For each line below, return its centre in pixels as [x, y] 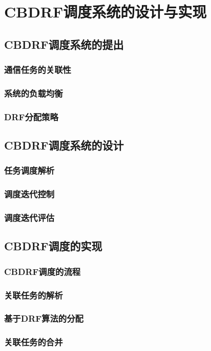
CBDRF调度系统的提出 [64, 44]
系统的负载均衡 [34, 93]
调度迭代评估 [29, 218]
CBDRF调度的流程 [43, 271]
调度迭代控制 [29, 194]
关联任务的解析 [34, 295]
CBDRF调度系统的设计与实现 [105, 12]
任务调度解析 [29, 170]
